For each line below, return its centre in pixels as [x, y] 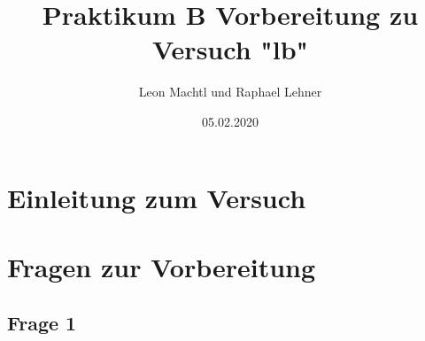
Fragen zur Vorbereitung [162, 266]
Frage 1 [42, 323]
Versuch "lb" [230, 49]
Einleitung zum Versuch [157, 197]
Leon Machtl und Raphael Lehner [230, 92]
